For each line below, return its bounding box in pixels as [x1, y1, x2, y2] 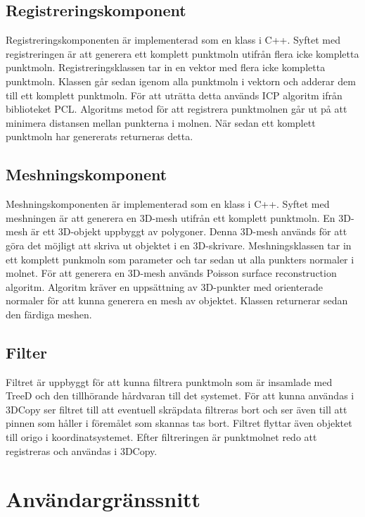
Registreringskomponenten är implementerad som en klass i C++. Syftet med [6, 32, 340, 47]
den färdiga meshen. [6, 306, 92, 321]
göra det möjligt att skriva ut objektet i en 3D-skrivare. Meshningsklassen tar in [6, 237, 352, 252]
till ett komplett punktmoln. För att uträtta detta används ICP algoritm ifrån [6, 87, 342, 102]
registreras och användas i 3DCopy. [6, 443, 158, 458]
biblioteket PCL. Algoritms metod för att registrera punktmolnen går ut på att [6, 101, 347, 116]
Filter [6, 341, 48, 363]
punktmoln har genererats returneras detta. [6, 129, 193, 144]
